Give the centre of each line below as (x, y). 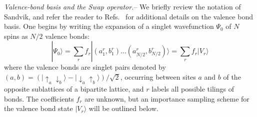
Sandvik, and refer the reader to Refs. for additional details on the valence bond (128, 16)
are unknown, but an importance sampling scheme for (167, 98)
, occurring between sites (158, 76)
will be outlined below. (123, 108)
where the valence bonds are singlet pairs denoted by (85, 67)
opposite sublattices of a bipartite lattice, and (74, 89)
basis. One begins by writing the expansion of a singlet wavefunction (109, 26)
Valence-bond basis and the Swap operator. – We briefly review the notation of (122, 6)
